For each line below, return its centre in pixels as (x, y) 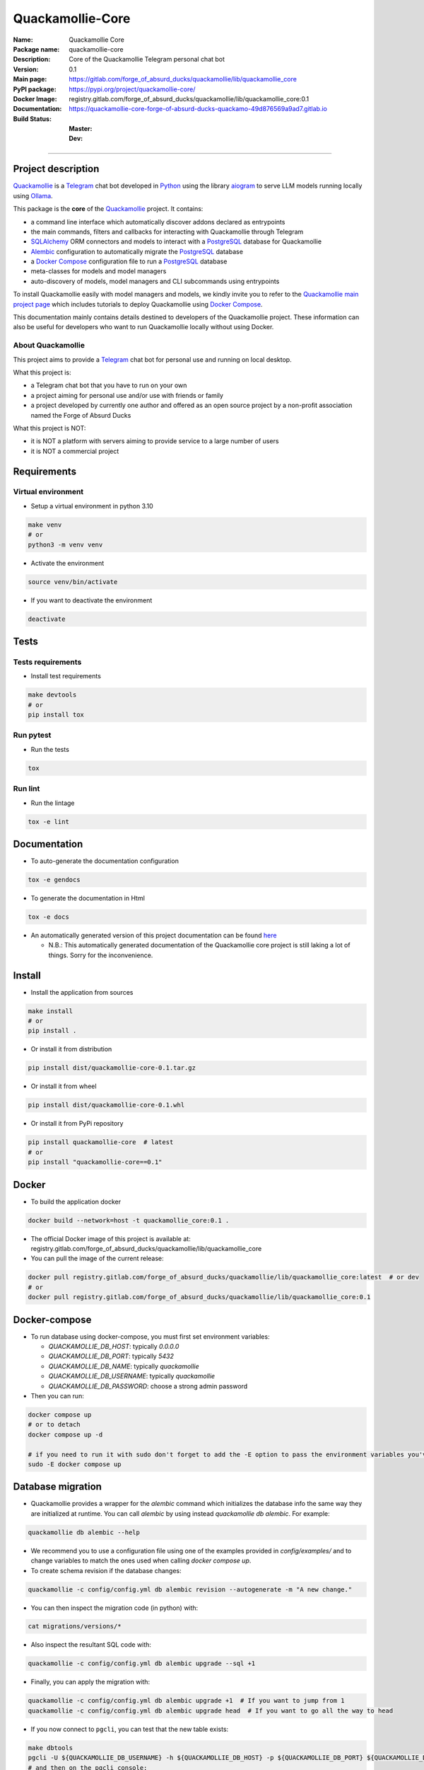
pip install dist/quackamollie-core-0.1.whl (106, 1105)
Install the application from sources (82, 992)
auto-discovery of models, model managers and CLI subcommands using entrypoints (155, 281)
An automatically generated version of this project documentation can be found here (154, 935)
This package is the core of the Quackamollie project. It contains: (108, 209)
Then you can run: (57, 1395)
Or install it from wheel (64, 1086)
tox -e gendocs (54, 880)
